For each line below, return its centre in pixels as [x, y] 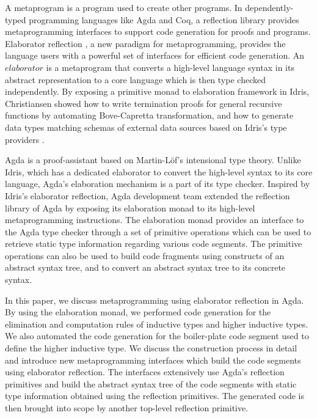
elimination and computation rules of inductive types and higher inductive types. [157, 324]
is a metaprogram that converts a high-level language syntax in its [170, 67]
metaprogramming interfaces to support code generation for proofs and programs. [158, 31]
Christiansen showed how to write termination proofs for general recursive [144, 103]
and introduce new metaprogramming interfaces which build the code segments [153, 360]
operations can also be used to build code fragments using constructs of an [145, 255]
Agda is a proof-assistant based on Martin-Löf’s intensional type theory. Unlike [153, 160]
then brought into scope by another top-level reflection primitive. [127, 408]
